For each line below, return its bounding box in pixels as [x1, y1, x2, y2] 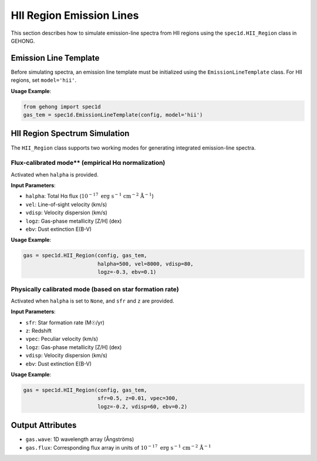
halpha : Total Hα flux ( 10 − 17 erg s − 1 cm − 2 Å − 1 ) [25, 192, 154, 200]
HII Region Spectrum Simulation [11, 128, 130, 138]
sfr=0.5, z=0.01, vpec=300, [97, 395, 178, 402]
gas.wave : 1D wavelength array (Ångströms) [25, 436, 134, 443]
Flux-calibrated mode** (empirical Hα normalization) [11, 159, 166, 167]
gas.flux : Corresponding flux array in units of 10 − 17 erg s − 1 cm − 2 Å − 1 [25, 443, 211, 451]
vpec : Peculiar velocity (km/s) [25, 336, 99, 343]
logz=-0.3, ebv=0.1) [97, 268, 157, 276]
